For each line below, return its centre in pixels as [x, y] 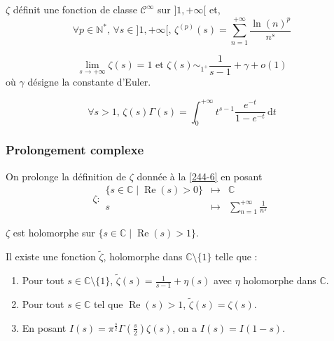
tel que [108, 304]
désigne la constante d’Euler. [89, 82]
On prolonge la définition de [66, 176]
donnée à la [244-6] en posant [200, 176]
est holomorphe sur [54, 233]
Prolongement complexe [75, 150]
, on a [185, 327]
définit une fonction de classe [75, 9]
